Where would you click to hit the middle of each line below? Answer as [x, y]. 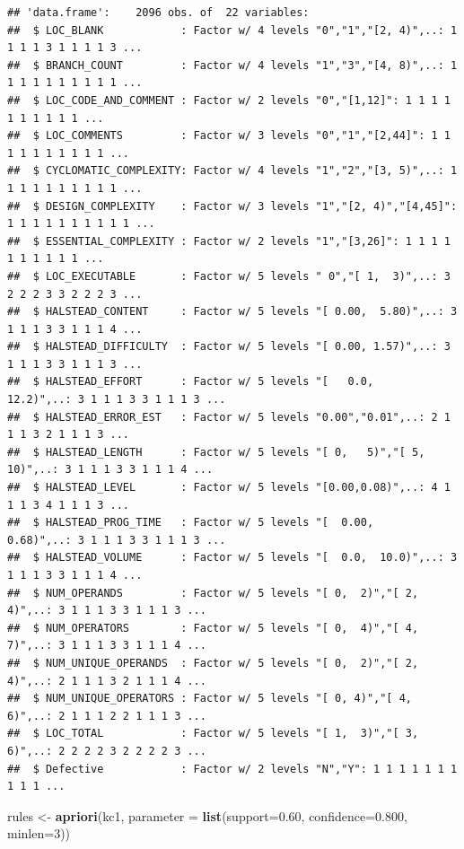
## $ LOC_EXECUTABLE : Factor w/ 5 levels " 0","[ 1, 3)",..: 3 [229, 276]
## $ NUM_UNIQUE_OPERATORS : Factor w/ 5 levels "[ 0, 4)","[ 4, [210, 699]
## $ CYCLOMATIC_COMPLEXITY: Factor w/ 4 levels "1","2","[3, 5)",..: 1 [232, 171]
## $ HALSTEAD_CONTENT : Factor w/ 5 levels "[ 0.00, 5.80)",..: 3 [232, 312]
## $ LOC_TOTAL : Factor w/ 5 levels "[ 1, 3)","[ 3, [213, 734]
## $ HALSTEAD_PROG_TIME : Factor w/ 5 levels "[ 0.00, [191, 523]
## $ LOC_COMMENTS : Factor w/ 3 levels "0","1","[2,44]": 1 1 [229, 136]
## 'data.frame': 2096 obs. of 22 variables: [158, 13]
